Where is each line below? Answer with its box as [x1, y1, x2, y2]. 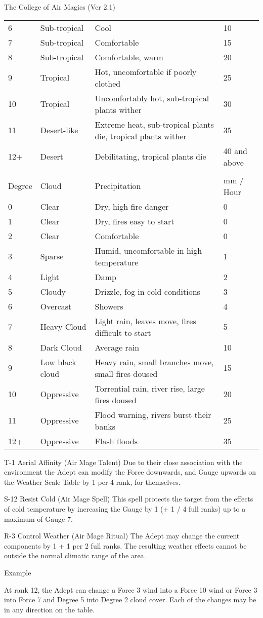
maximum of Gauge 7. [4, 513, 73, 524]
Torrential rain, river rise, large [95, 382, 205, 394]
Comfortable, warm [95, 51, 163, 63]
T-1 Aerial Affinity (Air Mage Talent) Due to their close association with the [4, 456, 243, 467]
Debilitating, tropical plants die [95, 150, 206, 163]
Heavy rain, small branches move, [95, 356, 214, 368]
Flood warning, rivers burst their [95, 408, 211, 420]
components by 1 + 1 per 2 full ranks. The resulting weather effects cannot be [4, 540, 247, 551]
